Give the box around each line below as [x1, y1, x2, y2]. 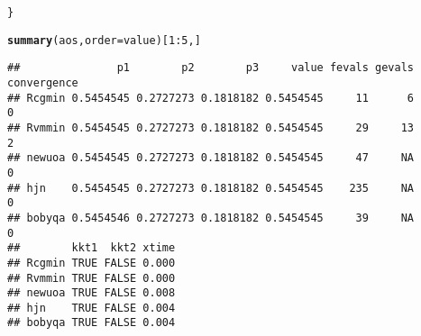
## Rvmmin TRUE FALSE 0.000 [7, 271, 176, 285]
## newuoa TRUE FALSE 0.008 [7, 286, 176, 300]
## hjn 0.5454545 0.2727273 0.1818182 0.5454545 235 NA [7, 181, 415, 195]
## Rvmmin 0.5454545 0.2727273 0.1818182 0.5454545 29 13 [7, 121, 415, 134]
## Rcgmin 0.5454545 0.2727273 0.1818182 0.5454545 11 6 [7, 91, 415, 104]
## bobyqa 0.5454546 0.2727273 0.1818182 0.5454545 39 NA [7, 211, 415, 224]
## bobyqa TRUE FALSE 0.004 [7, 316, 176, 330]
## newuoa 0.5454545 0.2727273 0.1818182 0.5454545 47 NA [7, 151, 415, 165]
